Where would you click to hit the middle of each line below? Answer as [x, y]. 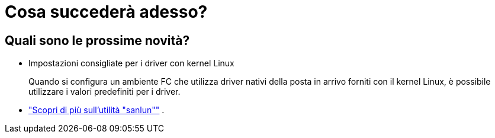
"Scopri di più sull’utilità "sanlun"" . [97, 110]
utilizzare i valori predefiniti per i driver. [105, 92]
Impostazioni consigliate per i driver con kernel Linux [131, 63]
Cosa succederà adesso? [106, 12]
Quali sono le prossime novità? [97, 40]
